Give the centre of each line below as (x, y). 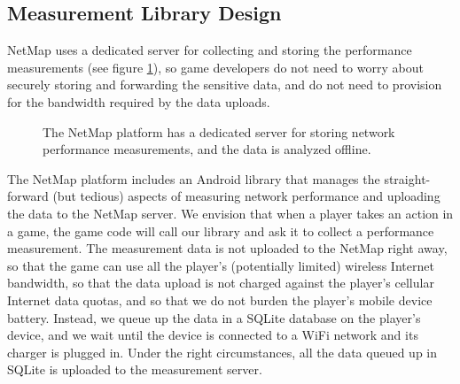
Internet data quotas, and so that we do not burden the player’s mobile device (220, 300)
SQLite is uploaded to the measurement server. (135, 369)
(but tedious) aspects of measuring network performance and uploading (246, 196)
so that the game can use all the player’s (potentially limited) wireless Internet (221, 265)
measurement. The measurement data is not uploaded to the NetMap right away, (227, 248)
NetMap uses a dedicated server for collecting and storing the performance (210, 50)
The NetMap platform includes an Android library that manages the (194, 178)
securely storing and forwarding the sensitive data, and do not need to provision (225, 84)
